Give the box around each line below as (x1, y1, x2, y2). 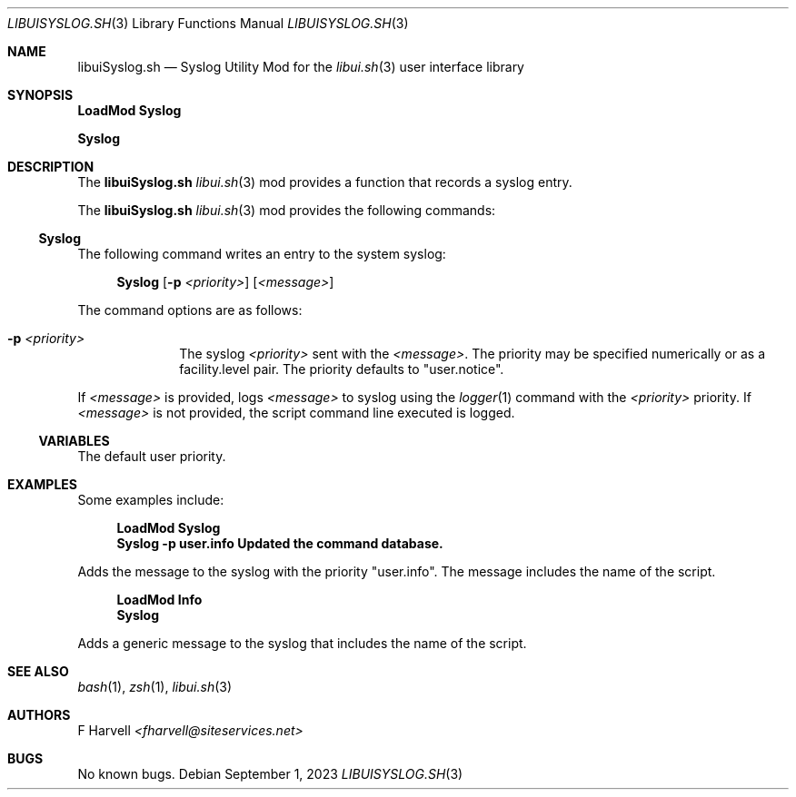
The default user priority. (77, 448, 226, 464)
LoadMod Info (116, 592, 203, 607)
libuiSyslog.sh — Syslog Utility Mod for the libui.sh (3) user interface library (77, 59, 524, 74)
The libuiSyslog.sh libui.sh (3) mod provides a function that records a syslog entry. (77, 174, 572, 190)
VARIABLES (38, 433, 110, 448)
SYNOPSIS (7, 87, 74, 103)
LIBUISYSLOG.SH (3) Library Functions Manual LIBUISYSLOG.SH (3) (7, 15, 409, 31)
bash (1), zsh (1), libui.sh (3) (77, 679, 233, 694)
